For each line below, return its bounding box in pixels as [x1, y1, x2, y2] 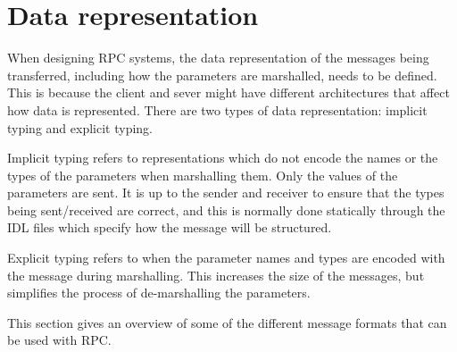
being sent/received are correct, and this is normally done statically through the [7, 200, 445, 219]
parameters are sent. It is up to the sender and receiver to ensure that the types [7, 183, 445, 202]
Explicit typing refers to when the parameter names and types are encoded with [7, 248, 445, 267]
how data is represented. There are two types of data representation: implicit [7, 100, 428, 119]
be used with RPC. [7, 331, 112, 349]
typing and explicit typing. [7, 118, 153, 137]
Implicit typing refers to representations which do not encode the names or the [7, 148, 438, 167]
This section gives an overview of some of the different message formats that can [7, 313, 447, 331]
